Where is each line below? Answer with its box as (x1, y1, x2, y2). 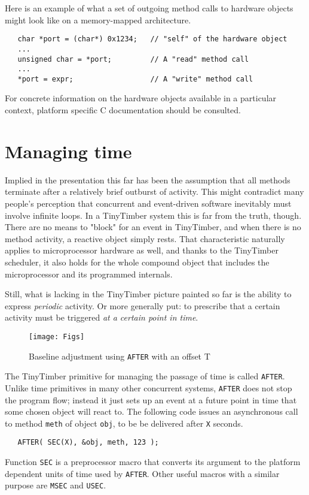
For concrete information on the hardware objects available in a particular (5, 92, 277, 104)
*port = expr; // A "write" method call (17, 74, 253, 83)
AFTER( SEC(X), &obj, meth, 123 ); (17, 438, 159, 447)
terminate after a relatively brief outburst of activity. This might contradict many (5, 185, 304, 198)
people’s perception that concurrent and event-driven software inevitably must (5, 197, 292, 209)
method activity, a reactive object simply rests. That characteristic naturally (5, 232, 285, 245)
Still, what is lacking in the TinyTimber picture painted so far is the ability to (5, 288, 292, 300)
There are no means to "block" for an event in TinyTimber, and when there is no (5, 221, 301, 233)
